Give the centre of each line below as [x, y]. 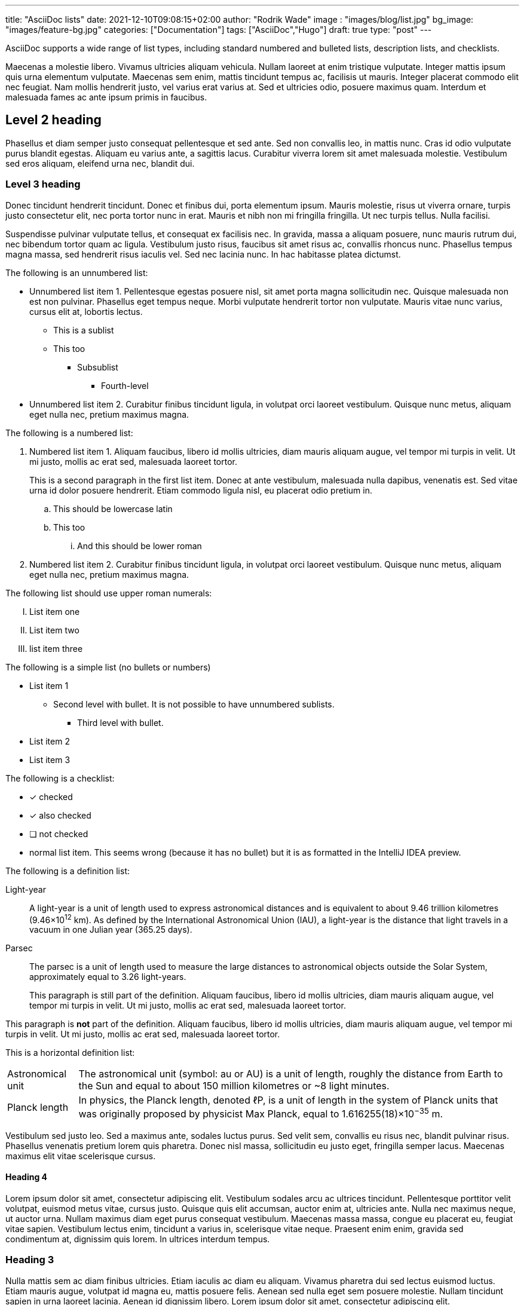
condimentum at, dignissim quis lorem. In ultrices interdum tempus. [138, 1239]
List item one [55, 611]
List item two [54, 630]
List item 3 [50, 759]
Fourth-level [125, 385]
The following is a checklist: [60, 778]
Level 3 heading [43, 184]
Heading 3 [30, 1260]
